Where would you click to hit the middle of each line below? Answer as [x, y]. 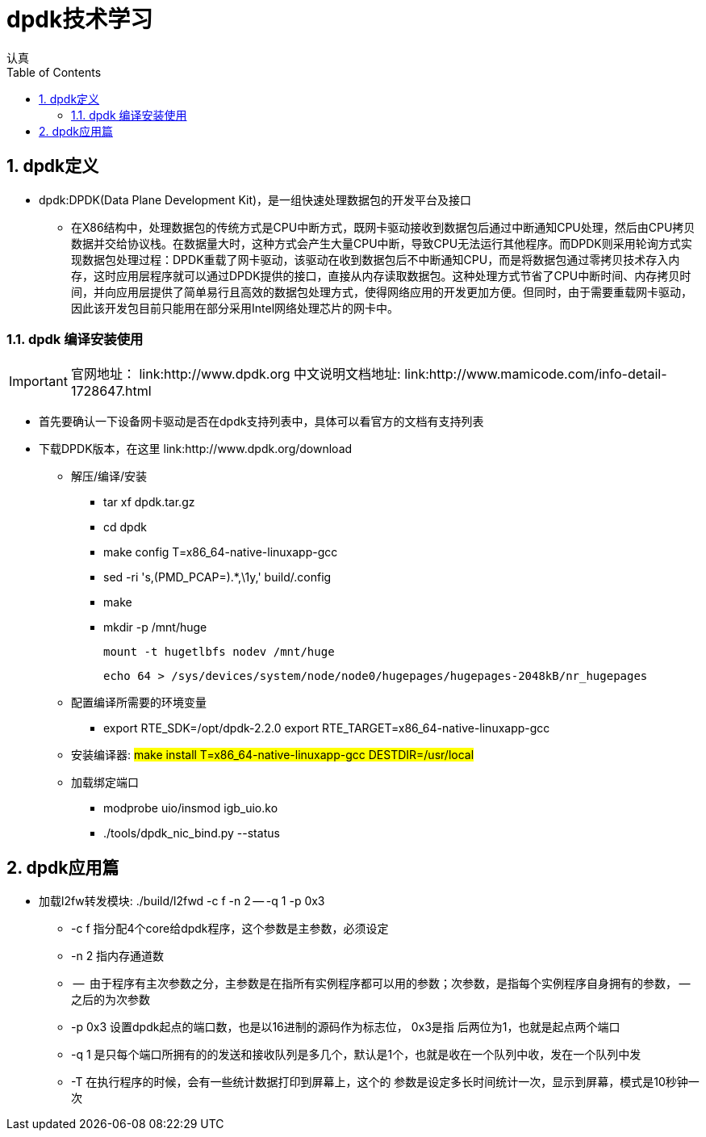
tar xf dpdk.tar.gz [149, 502]
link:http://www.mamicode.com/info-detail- [536, 374]
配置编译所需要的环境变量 [139, 703]
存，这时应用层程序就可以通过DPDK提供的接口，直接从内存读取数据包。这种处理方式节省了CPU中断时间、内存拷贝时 [381, 275]
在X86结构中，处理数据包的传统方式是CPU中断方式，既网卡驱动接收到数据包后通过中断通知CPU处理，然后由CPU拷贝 [383, 227]
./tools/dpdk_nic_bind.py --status [192, 833]
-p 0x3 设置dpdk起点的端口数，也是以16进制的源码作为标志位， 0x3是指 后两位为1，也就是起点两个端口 [346, 1027]
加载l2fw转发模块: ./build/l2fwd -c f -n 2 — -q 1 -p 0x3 [182, 901]
